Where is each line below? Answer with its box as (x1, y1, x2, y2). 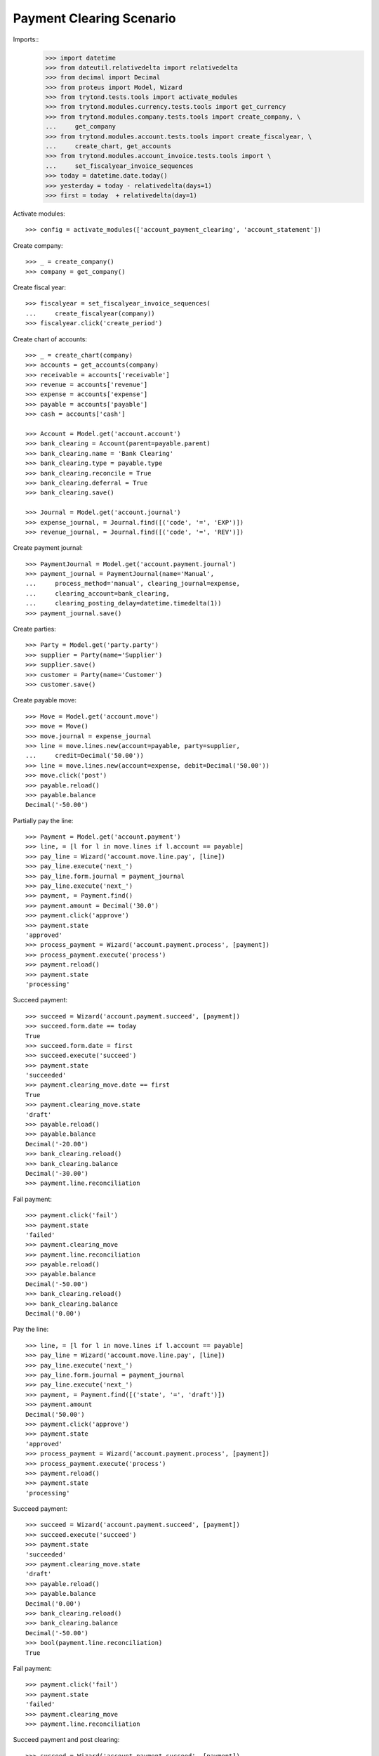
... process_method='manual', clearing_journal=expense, (25, 579, 240, 588)
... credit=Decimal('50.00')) (25, 752, 144, 760)
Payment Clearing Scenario (13, 11, 176, 26)
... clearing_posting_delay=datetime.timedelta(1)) (25, 599, 222, 608)
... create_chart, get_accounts (45, 143, 172, 150)
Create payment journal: (13, 544, 84, 552)
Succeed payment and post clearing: (13, 1736, 120, 1744)
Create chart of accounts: (13, 334, 88, 343)
